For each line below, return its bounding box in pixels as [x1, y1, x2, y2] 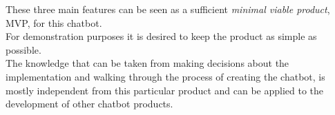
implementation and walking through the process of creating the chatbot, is [6, 69, 325, 83]
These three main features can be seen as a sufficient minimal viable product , [6, 2, 330, 16]
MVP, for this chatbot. [6, 15, 102, 30]
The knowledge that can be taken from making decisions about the [6, 56, 289, 70]
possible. [6, 42, 41, 56]
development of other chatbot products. [6, 96, 173, 111]
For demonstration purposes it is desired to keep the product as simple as [6, 29, 317, 43]
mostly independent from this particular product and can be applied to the [6, 83, 324, 97]
